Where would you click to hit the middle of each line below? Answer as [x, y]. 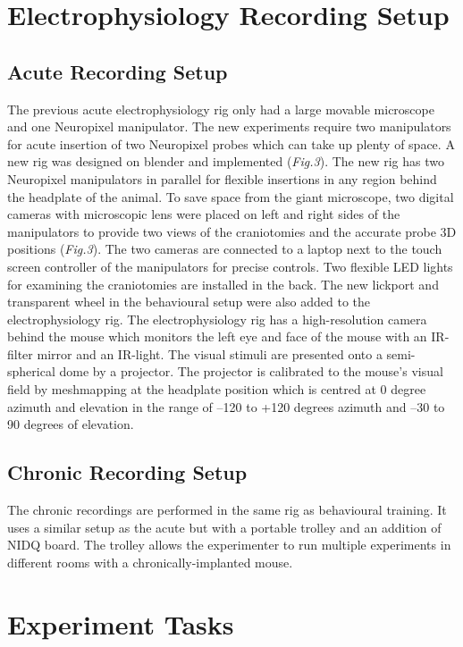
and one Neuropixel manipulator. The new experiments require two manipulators [229, 126]
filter [20, 353]
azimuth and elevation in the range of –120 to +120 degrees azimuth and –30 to [226, 406]
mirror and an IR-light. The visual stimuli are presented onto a [210, 353]
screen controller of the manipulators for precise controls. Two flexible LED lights [230, 266]
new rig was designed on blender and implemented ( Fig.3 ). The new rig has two [226, 161]
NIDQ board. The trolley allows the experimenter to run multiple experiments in [229, 545]
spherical [31, 371]
